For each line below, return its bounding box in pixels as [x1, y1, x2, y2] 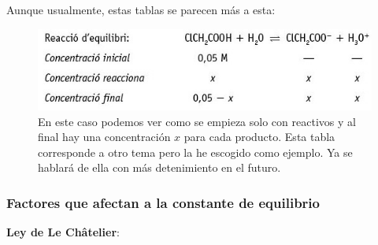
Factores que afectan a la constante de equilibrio [6, 192, 320, 212]
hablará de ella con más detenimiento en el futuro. [38, 159, 281, 176]
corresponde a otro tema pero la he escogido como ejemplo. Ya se [38, 143, 353, 160]
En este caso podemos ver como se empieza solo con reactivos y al [38, 113, 356, 129]
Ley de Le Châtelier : [6, 224, 120, 240]
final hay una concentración [38, 128, 171, 145]
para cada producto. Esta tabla [183, 128, 335, 145]
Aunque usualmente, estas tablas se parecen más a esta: [6, 2, 276, 17]
